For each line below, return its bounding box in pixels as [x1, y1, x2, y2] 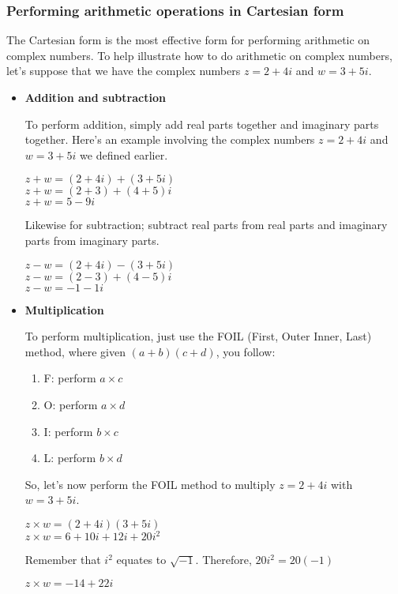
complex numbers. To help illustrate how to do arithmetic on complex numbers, [6, 47, 392, 63]
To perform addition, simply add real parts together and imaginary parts [24, 115, 379, 132]
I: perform [43, 423, 93, 439]
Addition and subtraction [24, 89, 166, 105]
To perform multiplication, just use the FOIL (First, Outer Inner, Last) [24, 328, 372, 344]
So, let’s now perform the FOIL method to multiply [24, 476, 276, 492]
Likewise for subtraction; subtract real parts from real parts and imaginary [24, 216, 388, 233]
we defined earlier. [80, 146, 168, 163]
